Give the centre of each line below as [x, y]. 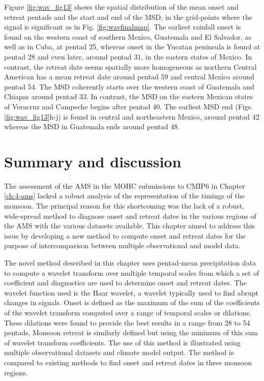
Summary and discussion [93, 161]
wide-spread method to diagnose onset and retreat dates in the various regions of [130, 215]
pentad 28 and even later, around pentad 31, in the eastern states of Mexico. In [128, 56]
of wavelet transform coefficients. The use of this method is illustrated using [122, 342]
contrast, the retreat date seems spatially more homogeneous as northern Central [130, 66]
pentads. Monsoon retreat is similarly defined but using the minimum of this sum [131, 332]
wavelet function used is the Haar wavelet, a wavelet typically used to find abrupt [131, 292]
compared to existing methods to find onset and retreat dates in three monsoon [128, 362]
